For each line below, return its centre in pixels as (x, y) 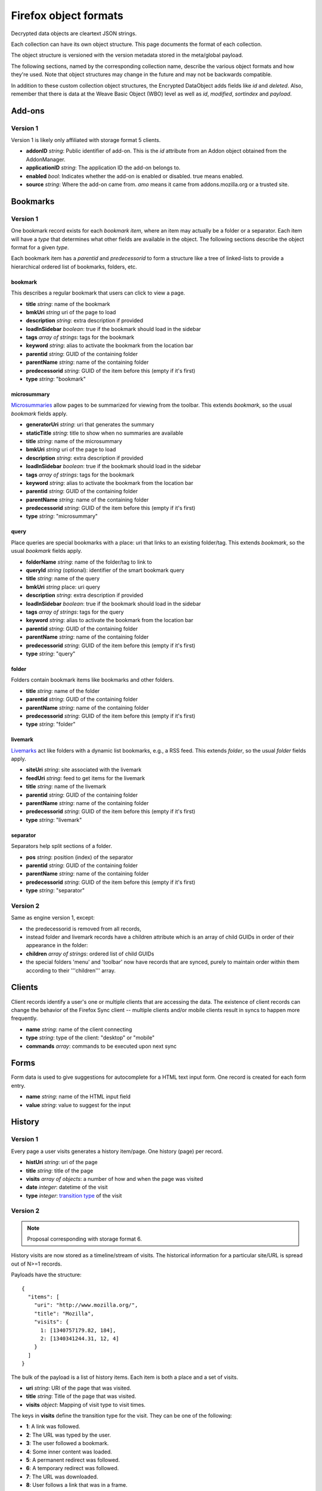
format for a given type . (40, 247)
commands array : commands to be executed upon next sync (101, 1046)
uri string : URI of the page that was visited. (78, 1388)
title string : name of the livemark (66, 787)
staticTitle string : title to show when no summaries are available (105, 433)
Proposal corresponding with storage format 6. (85, 1239)
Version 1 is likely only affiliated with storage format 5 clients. (86, 140)
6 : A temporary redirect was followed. (72, 1468)
